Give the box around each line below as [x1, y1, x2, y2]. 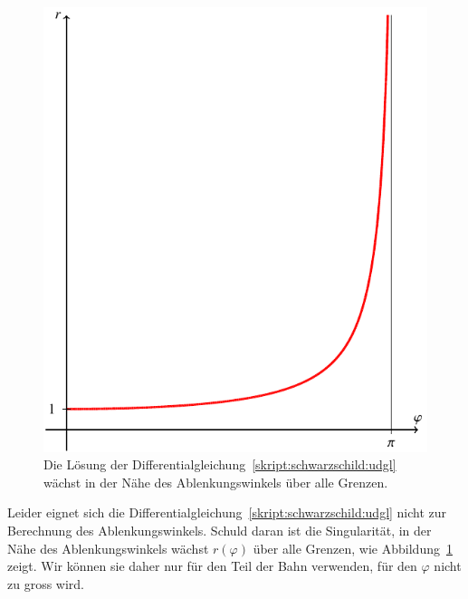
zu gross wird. [7, 574, 85, 593]
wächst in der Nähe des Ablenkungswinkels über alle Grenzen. [43, 472, 388, 491]
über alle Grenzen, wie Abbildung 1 [253, 538, 453, 557]
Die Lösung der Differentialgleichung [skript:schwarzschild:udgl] [43, 455, 396, 474]
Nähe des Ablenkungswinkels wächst [7, 538, 209, 557]
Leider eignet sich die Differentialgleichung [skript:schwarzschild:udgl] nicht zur [7, 503, 447, 522]
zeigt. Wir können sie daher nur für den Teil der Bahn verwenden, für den [7, 556, 417, 575]
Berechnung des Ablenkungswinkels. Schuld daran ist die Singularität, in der [7, 520, 432, 539]
